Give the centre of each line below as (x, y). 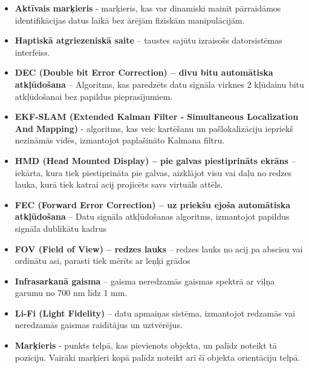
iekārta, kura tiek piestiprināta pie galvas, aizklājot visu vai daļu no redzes (153, 172)
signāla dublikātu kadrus (60, 228)
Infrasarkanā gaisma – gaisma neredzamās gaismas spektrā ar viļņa (145, 281)
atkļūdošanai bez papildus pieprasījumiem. (94, 96)
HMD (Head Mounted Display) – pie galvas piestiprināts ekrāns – (155, 160)
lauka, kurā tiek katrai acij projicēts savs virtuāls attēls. (119, 184)
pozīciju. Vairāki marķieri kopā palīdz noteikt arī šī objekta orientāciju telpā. (158, 357)
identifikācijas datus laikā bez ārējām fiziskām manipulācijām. (130, 20)
